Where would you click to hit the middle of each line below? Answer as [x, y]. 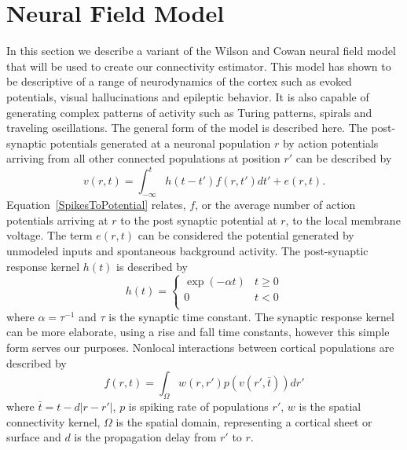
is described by [152, 266]
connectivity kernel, [53, 421]
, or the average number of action [275, 205]
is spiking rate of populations [198, 406]
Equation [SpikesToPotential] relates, [96, 205]
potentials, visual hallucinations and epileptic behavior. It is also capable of [188, 96]
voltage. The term [49, 235]
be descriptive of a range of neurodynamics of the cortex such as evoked [179, 81]
